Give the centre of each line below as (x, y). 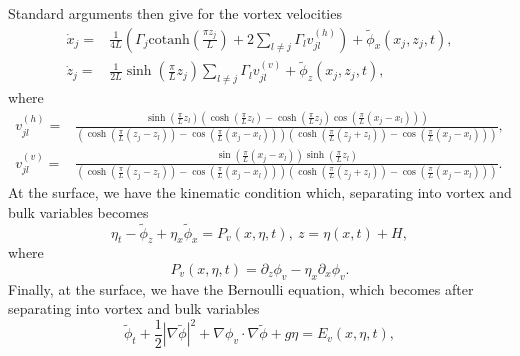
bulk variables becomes (78, 211)
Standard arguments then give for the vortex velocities (175, 13)
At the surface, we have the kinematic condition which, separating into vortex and (260, 192)
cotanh (169, 39)
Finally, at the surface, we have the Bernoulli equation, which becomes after (241, 288)
